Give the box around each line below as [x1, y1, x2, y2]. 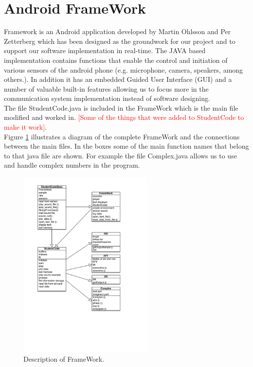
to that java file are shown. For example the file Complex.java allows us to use [4, 150, 237, 160]
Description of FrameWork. [23, 354, 104, 364]
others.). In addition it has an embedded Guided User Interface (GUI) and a [4, 74, 232, 84]
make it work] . [4, 122, 47, 132]
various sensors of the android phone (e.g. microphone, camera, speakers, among [4, 64, 243, 75]
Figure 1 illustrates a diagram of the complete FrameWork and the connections [4, 131, 240, 141]
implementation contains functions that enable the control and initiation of [4, 55, 228, 65]
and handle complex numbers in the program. [4, 160, 140, 170]
